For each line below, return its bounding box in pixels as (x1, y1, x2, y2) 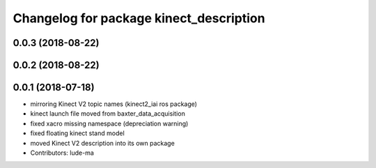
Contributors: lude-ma (30, 148, 94, 157)
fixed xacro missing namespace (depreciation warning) (30, 119, 189, 128)
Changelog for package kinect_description (13, 10, 265, 26)
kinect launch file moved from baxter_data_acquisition (30, 109, 186, 118)
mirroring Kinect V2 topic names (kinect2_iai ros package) (30, 100, 198, 108)
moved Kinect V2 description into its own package (30, 139, 175, 147)
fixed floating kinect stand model (30, 129, 125, 137)
